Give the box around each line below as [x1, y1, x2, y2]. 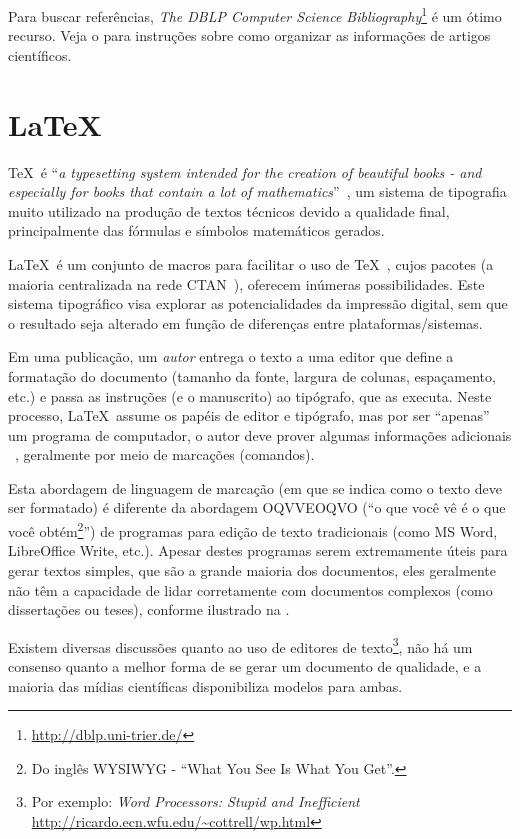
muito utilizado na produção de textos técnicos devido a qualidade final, [8, 200, 450, 221]
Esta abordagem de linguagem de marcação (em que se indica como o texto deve [8, 477, 502, 498]
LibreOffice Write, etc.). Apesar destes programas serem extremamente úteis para [8, 540, 508, 561]
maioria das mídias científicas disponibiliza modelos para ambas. [8, 675, 403, 696]
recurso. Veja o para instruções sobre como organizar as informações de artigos [8, 25, 491, 46]
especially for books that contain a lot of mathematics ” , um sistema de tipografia [8, 181, 507, 202]
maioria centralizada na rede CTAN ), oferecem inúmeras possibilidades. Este [8, 273, 485, 294]
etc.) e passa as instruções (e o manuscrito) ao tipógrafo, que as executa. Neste [8, 385, 492, 406]
